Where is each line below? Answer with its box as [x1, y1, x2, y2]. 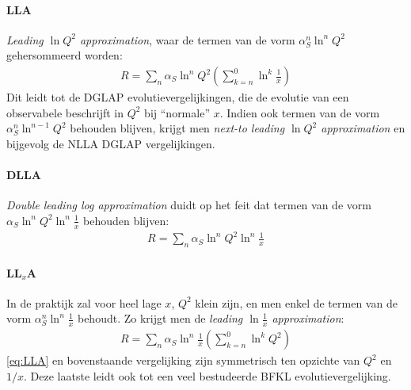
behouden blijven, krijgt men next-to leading [70, 120, 285, 136]
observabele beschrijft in [6, 104, 124, 120]
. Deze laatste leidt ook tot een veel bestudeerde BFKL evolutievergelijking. [24, 367, 391, 384]
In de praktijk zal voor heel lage [6, 294, 162, 311]
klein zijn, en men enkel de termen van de [195, 294, 398, 311]
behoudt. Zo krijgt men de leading [77, 310, 243, 327]
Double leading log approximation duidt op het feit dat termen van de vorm [6, 197, 371, 213]
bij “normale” [144, 104, 210, 120]
